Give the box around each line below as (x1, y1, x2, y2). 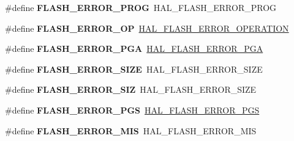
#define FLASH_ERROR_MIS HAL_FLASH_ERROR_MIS (5, 124, 257, 137)
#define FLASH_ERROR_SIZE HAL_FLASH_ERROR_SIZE (5, 62, 263, 75)
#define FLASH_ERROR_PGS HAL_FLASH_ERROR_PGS (5, 103, 260, 116)
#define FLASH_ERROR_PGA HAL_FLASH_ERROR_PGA (5, 42, 263, 55)
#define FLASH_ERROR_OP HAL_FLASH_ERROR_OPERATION (5, 21, 289, 34)
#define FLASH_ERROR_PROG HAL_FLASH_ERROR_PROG (5, 1, 277, 13)
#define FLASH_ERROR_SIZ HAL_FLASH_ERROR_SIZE (5, 83, 257, 96)
